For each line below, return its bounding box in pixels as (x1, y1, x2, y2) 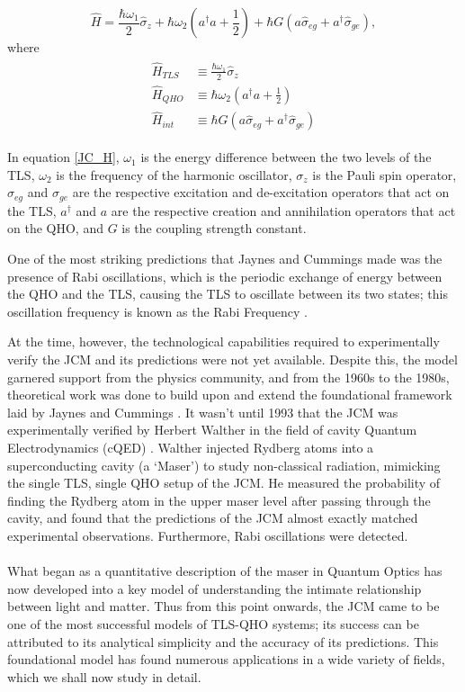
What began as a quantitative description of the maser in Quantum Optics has (7, 562, 443, 580)
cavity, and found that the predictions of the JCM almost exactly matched (7, 508, 418, 527)
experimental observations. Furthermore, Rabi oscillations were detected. (7, 526, 408, 544)
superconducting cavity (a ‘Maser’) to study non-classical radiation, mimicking (7, 455, 441, 474)
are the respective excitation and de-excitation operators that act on (72, 183, 450, 202)
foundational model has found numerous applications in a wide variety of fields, (7, 650, 445, 669)
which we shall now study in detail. (7, 667, 201, 686)
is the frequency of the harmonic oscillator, (56, 165, 292, 184)
